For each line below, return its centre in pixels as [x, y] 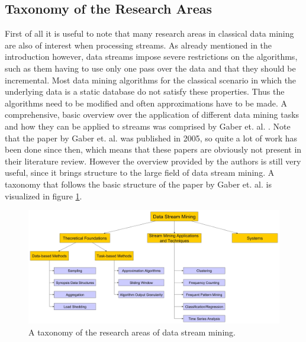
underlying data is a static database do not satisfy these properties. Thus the [145, 91]
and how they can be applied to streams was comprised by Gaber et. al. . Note [148, 126]
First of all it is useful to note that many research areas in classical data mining [149, 33]
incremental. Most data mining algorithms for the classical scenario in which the [151, 80]
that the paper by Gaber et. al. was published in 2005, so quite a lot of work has [151, 138]
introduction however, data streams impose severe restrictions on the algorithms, [151, 57]
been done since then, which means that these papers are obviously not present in [153, 149]
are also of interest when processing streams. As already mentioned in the [138, 45]
